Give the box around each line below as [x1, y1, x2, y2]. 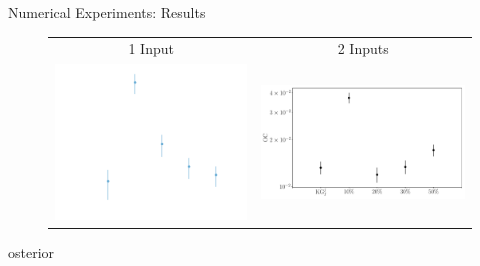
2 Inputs [337, 38, 389, 59]
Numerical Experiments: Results [8, 2, 206, 22]
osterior [8, 242, 55, 263]
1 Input [128, 38, 174, 59]
